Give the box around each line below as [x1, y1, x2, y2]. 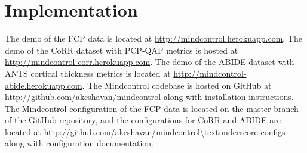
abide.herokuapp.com [5, 79, 82, 91]
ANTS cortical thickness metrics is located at [5, 67, 171, 79]
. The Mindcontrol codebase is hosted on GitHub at [82, 79, 272, 91]
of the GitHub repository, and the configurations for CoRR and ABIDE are [5, 114, 281, 126]
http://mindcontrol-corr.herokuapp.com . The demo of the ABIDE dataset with [5, 55, 294, 68]
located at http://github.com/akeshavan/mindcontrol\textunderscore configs [5, 125, 285, 138]
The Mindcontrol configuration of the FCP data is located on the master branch [5, 102, 299, 114]
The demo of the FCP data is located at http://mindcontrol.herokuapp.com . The [5, 32, 302, 45]
